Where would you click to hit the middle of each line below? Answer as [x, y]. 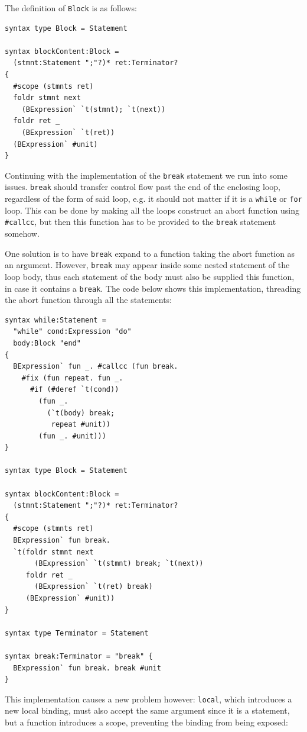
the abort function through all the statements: [88, 300]
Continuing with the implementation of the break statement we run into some [146, 175]
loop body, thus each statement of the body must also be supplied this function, [150, 276]
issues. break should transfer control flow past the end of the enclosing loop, [143, 187]
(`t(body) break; [81, 413]
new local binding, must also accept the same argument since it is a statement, [147, 710]
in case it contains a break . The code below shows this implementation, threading [153, 288]
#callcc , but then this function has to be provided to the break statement [141, 222]
